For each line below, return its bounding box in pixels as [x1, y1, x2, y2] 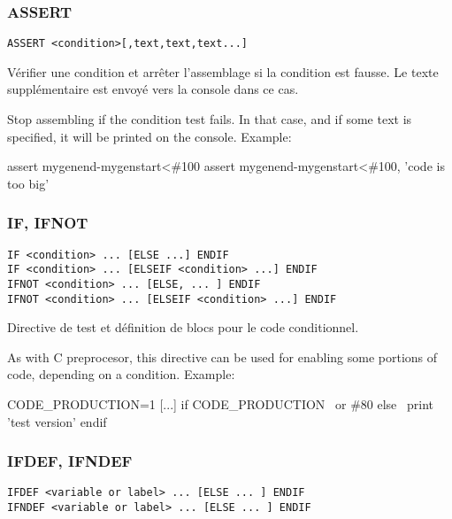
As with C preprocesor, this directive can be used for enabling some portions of [7, 347, 438, 366]
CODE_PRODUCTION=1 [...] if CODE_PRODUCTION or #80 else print [7, 395, 434, 414]
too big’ [7, 174, 50, 192]
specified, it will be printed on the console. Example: [7, 127, 292, 145]
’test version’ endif [7, 412, 107, 430]
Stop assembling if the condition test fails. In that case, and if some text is [7, 110, 412, 128]
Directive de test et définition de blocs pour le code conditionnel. [7, 318, 359, 337]
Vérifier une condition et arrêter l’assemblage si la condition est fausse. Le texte [7, 62, 439, 81]
